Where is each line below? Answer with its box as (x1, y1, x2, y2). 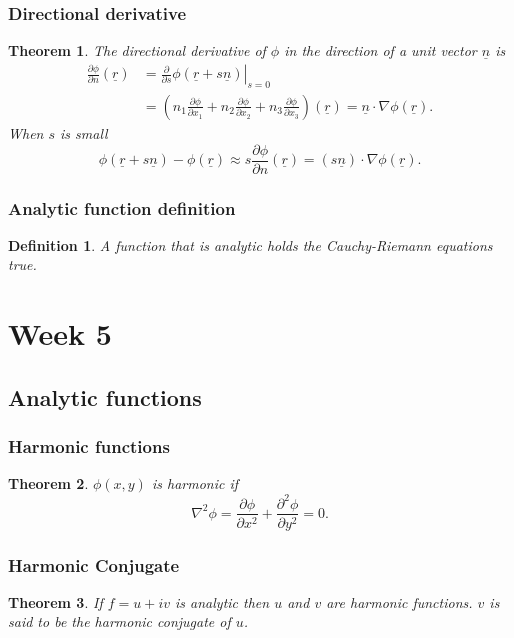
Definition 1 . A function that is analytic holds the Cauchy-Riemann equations (8, 234, 493, 255)
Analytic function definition (8, 195, 236, 220)
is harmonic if (151, 473, 239, 494)
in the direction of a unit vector (284, 40, 477, 61)
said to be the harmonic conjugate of (8, 611, 231, 632)
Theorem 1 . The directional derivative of (8, 40, 266, 61)
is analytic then (175, 591, 270, 612)
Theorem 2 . (8, 473, 89, 494)
